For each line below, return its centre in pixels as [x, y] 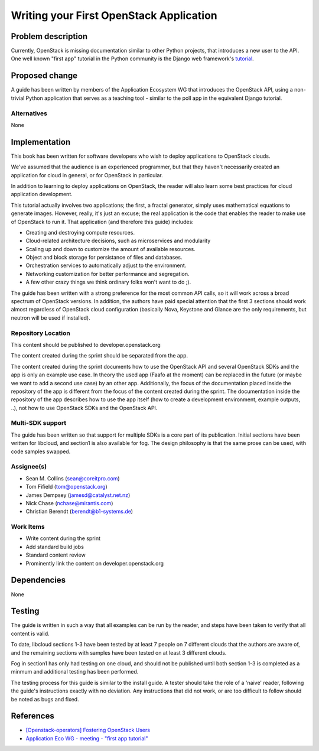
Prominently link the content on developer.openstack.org [95, 563]
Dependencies [38, 580]
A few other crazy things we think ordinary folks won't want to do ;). [108, 282]
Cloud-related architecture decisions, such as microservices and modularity [118, 241]
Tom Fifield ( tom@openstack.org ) [66, 487]
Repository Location [40, 333]
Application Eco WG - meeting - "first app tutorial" [87, 738]
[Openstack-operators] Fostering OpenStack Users [88, 730]
